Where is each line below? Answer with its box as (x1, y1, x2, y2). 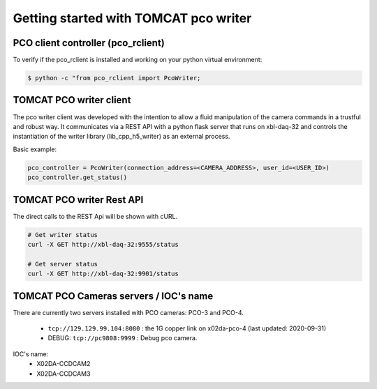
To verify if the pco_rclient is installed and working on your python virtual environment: (13, 56, 263, 64)
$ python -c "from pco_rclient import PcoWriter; (27, 74, 201, 82)
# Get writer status (27, 231, 98, 238)
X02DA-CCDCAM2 (36, 360, 91, 368)
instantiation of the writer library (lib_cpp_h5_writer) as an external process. (13, 132, 230, 141)
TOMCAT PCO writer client (13, 94, 131, 106)
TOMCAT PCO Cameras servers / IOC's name (13, 290, 214, 302)
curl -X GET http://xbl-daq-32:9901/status (27, 270, 179, 278)
